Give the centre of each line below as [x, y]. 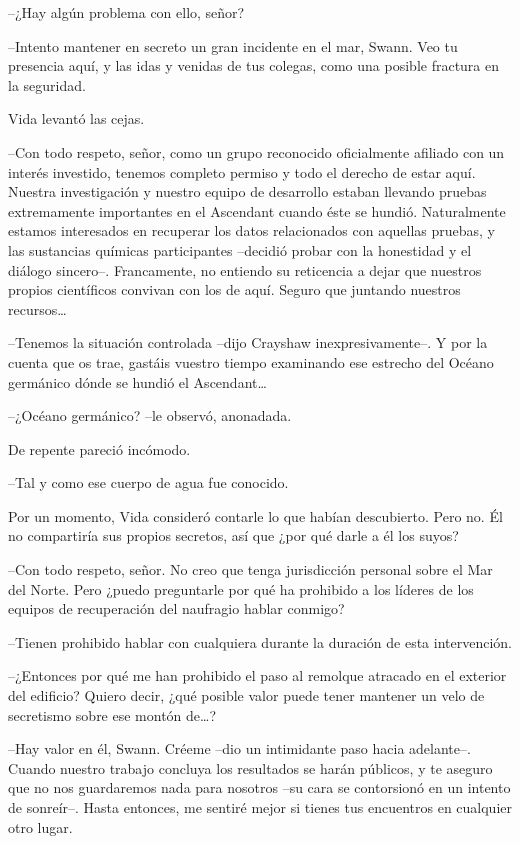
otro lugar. [40, 826]
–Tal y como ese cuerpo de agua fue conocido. [148, 482]
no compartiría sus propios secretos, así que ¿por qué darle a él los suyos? [233, 535]
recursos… [37, 308]
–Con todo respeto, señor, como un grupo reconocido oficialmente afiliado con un [256, 151]
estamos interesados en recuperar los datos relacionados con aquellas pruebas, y [252, 230]
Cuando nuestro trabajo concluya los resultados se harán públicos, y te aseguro [250, 767]
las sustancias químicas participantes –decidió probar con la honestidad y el [240, 249]
